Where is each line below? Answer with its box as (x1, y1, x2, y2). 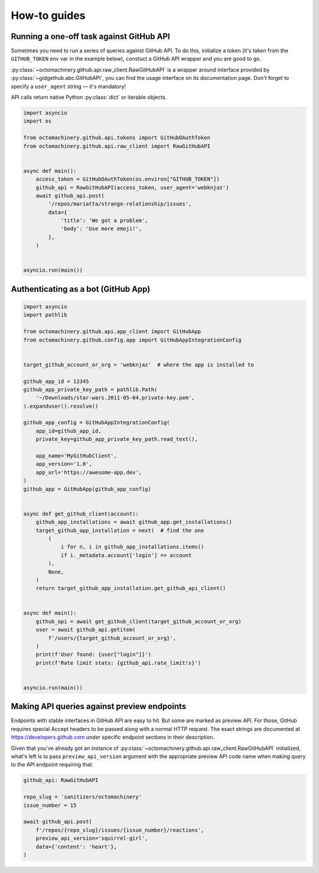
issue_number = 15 (23, 802, 77, 808)
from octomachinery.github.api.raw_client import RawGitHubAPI (23, 143, 211, 149)
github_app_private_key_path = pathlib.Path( (23, 386, 158, 393)
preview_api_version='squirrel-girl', (35, 835, 148, 842)
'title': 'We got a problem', (60, 217, 148, 224)
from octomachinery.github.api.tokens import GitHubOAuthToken (23, 134, 211, 141)
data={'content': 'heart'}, (35, 843, 118, 850)
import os (23, 118, 52, 124)
